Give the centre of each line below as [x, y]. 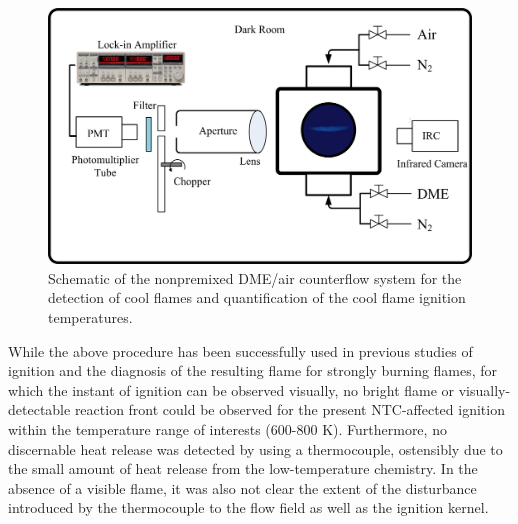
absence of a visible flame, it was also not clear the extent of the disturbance [242, 487]
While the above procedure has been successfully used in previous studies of [240, 350]
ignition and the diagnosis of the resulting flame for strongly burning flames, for [253, 370]
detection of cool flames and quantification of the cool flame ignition [257, 297]
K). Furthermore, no [384, 429]
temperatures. [90, 317]
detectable [39, 409]
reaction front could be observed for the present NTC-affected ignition [289, 409]
